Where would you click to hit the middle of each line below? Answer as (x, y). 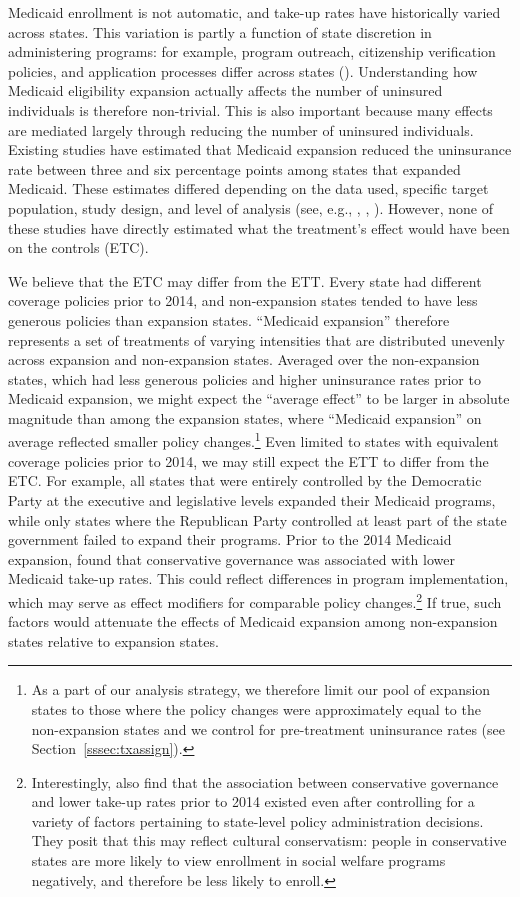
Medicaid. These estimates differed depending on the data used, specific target (248, 188)
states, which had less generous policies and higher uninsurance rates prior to (244, 378)
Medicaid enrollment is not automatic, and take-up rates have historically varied (254, 12)
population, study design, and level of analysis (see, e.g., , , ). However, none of (251, 207)
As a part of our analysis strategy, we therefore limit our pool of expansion (261, 689)
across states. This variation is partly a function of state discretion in (220, 31)
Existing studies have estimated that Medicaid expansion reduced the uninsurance (260, 149)
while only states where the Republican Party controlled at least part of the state (257, 519)
